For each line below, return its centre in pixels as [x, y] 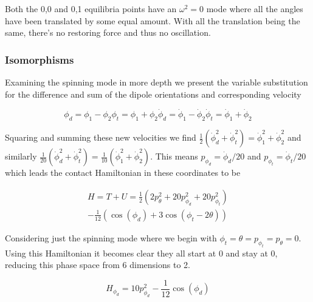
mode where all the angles [255, 8]
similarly [21, 156]
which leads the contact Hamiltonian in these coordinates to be [123, 173]
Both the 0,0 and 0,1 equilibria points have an [91, 8]
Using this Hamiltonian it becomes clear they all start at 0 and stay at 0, [141, 253]
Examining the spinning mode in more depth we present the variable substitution [156, 82]
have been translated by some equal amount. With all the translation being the [153, 20]
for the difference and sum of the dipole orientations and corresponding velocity [153, 94]
